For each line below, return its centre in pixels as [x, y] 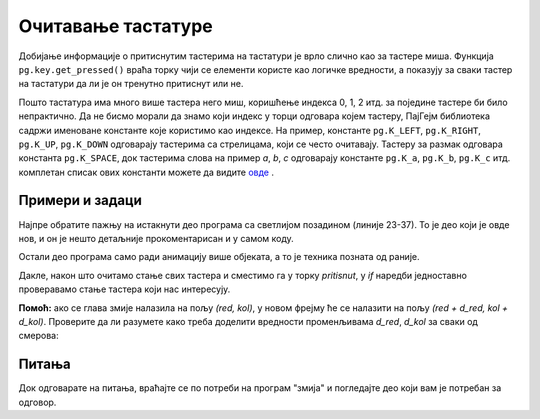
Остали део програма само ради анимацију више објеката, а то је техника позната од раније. [219, 257]
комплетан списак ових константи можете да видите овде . [146, 172]
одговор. [37, 402]
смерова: [38, 336]
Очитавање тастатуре [116, 26]
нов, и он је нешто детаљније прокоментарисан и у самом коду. [156, 238]
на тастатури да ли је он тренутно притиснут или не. [131, 84]
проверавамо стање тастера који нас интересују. [124, 289]
